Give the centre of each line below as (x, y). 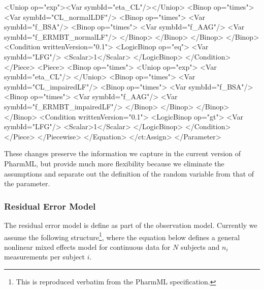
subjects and (200, 246)
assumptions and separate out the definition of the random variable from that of (129, 173)
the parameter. (27, 183)
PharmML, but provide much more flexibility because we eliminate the (114, 163)
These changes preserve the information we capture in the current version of (123, 153)
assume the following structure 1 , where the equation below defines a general (122, 236)
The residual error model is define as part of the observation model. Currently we (131, 225)
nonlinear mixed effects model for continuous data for (87, 246)
